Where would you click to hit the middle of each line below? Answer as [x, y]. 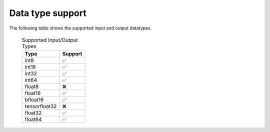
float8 [32, 86]
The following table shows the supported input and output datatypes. [80, 28]
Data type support [48, 13]
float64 [33, 119]
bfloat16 [34, 100]
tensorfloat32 [41, 106]
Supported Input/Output [50, 40]
